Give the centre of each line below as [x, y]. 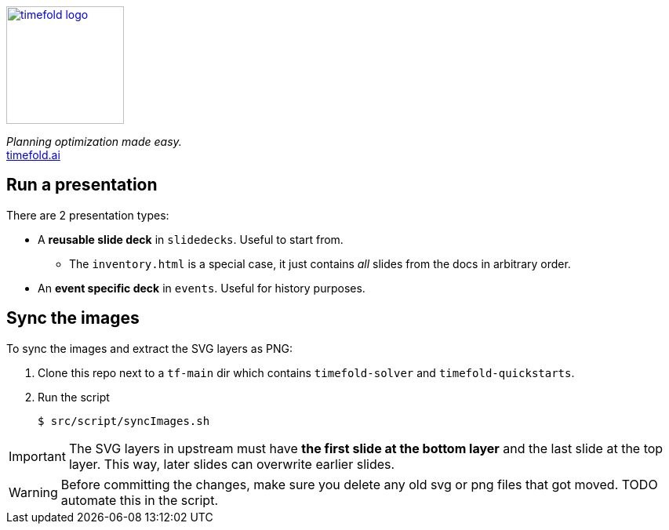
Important [37, 456]
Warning [33, 492]
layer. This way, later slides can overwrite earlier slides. [232, 464]
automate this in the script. [139, 500]
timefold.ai [33, 155]
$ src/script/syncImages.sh [124, 421]
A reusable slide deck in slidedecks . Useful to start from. [191, 239]
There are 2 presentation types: [88, 215]
